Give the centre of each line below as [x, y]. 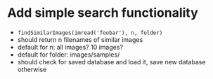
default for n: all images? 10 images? [70, 47]
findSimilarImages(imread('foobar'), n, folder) [90, 33]
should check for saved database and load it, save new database [111, 62]
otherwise [32, 69]
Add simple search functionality [103, 13]
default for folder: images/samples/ [69, 55]
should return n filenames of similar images [80, 39]
